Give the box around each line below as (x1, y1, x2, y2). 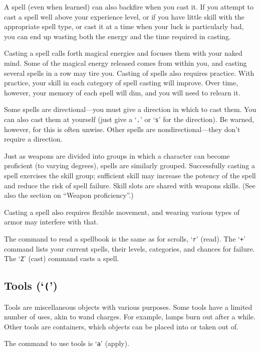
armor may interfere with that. (4, 216, 99, 227)
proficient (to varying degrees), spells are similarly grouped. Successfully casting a (4, 160, 255, 171)
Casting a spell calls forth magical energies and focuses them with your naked (4, 48, 242, 58)
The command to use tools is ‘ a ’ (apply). (4, 338, 130, 348)
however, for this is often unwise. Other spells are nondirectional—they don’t (4, 124, 240, 134)
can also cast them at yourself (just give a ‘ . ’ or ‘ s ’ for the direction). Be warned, (4, 113, 254, 124)
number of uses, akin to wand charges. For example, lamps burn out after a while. (4, 311, 255, 322)
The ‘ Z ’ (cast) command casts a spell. (4, 253, 119, 264)
